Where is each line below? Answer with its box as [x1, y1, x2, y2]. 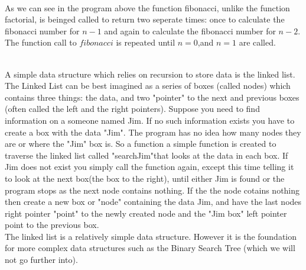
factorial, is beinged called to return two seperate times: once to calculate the [5, 13, 285, 25]
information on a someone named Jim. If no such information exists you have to [5, 114, 295, 126]
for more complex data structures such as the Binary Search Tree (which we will [5, 242, 295, 254]
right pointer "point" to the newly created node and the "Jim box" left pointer [5, 207, 287, 219]
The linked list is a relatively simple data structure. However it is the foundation [5, 230, 297, 242]
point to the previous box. [5, 218, 99, 231]
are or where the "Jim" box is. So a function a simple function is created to [5, 137, 276, 150]
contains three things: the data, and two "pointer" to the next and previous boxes [5, 91, 300, 103]
